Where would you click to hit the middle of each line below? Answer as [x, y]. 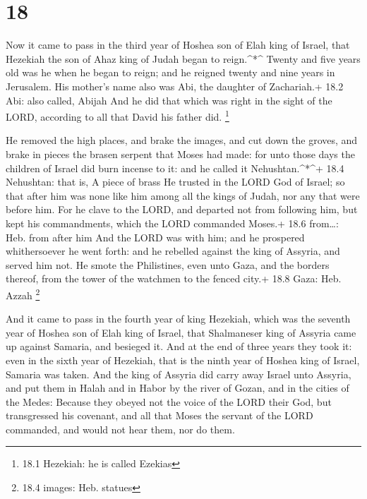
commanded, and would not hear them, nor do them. [120, 429]
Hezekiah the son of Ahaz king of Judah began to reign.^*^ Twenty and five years [183, 58]
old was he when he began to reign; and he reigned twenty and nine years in [170, 72]
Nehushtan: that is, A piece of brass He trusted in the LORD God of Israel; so [175, 182]
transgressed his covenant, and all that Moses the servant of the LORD [160, 415]
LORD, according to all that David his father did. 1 [118, 115]
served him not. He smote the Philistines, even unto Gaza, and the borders [168, 264]
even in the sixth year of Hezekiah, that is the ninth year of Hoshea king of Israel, [183, 360]
